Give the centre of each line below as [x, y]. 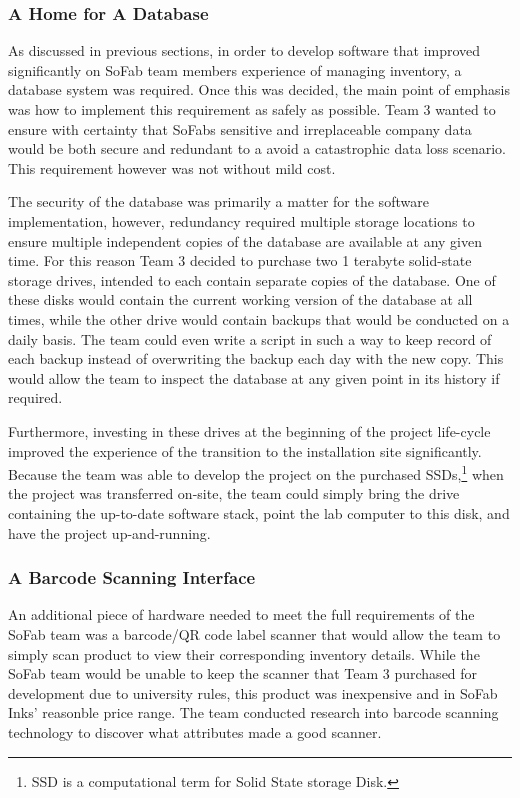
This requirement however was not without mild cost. [172, 167]
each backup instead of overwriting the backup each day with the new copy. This [256, 358]
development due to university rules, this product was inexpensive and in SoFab [253, 692]
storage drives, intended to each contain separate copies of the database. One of [252, 279]
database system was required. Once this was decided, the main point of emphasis [259, 89]
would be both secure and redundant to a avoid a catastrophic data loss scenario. [257, 148]
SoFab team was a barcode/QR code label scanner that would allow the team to [254, 633]
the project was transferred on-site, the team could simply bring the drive [234, 493]
